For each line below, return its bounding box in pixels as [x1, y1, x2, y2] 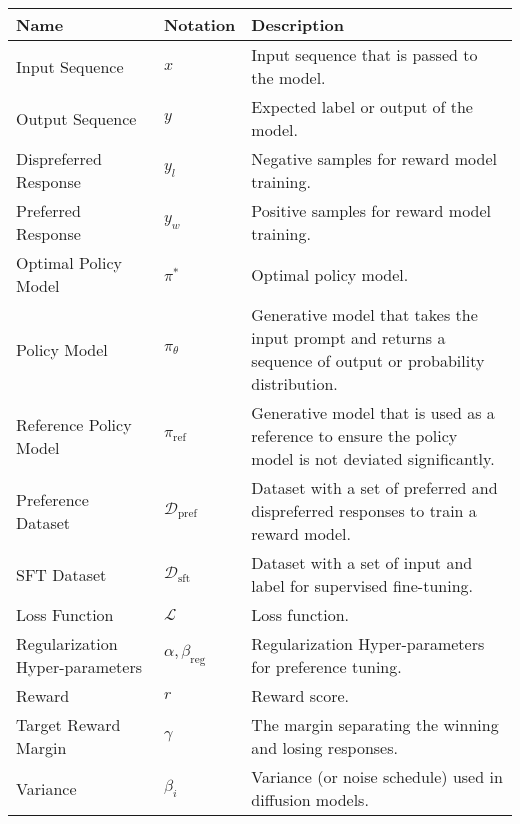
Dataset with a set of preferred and [251, 476, 498, 499]
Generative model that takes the [251, 303, 478, 326]
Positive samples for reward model [251, 199, 492, 222]
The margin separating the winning [251, 713, 499, 736]
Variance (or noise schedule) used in [251, 765, 503, 788]
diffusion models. [251, 788, 369, 811]
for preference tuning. [251, 655, 402, 678]
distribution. [251, 372, 338, 395]
